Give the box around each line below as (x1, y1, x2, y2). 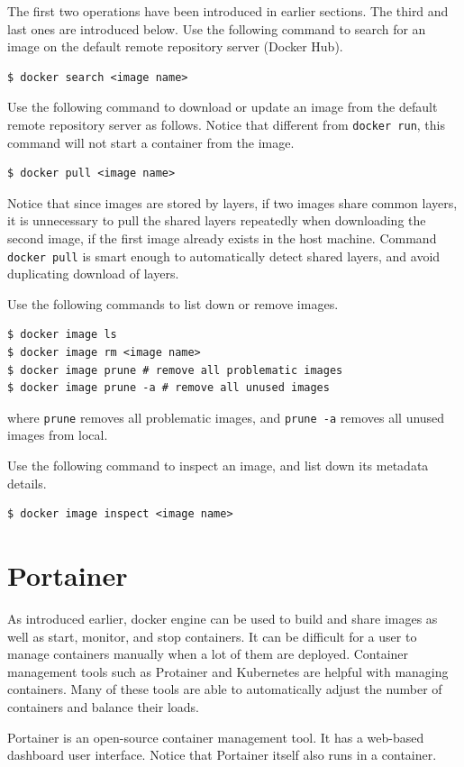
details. (7, 473, 47, 492)
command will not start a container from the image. (7, 132, 295, 151)
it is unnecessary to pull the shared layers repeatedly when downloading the (7, 211, 426, 230)
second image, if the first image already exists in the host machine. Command (7, 229, 437, 247)
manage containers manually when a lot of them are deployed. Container (7, 644, 409, 663)
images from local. (7, 425, 108, 444)
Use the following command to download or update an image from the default (7, 97, 438, 116)
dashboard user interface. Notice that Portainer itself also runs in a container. (7, 745, 437, 764)
